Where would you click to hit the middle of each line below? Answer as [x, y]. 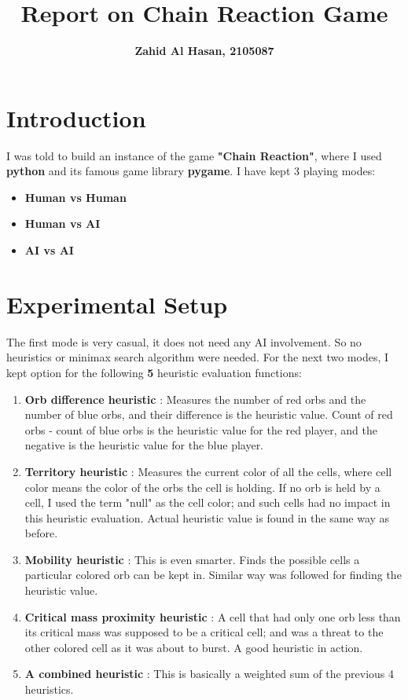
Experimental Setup [117, 304]
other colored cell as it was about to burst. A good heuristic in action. [194, 647]
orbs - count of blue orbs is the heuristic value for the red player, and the [201, 429]
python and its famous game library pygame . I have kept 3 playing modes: [191, 171]
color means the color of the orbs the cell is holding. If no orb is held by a [202, 487]
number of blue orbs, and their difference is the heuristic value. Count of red [209, 414]
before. [41, 533]
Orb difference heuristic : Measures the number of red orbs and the [195, 399]
